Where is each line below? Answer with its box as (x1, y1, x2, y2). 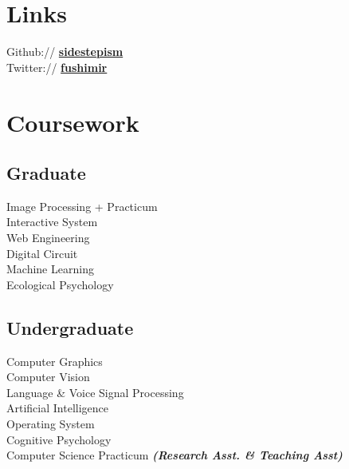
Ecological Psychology (6, 276, 114, 292)
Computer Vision (6, 368, 90, 385)
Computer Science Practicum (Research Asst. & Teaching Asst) (6, 447, 343, 463)
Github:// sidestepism (6, 43, 124, 60)
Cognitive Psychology (6, 431, 112, 447)
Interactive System (6, 213, 98, 230)
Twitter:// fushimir (6, 58, 108, 75)
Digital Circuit (6, 244, 78, 261)
